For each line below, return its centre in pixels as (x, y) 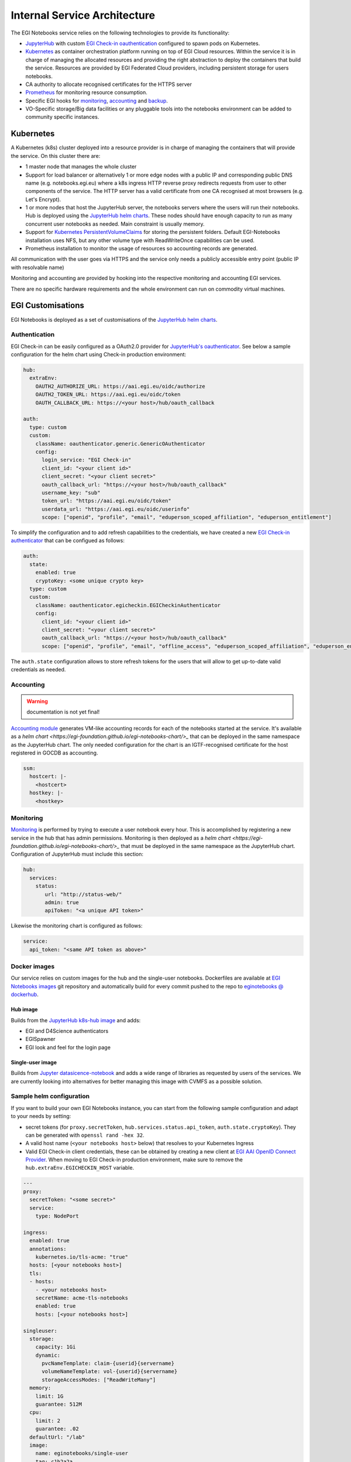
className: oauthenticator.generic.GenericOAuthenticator (120, 444)
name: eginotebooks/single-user (82, 1454)
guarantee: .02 (57, 1429)
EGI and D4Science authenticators (67, 1031)
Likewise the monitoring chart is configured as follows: (77, 926)
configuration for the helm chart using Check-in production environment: (99, 354)
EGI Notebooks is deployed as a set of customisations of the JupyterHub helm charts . (114, 319)
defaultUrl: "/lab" (57, 1437)
